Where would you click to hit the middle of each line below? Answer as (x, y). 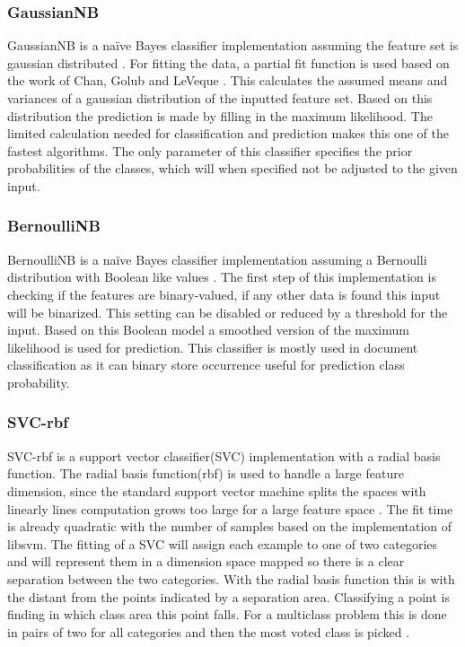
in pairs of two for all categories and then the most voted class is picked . (209, 631)
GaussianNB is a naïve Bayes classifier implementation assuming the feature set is (233, 45)
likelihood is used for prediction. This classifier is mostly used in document (213, 347)
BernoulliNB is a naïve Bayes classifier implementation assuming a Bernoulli (217, 259)
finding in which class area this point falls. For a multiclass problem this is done (227, 614)
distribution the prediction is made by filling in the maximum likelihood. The (220, 115)
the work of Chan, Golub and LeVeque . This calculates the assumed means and (228, 80)
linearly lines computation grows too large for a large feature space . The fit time (230, 508)
